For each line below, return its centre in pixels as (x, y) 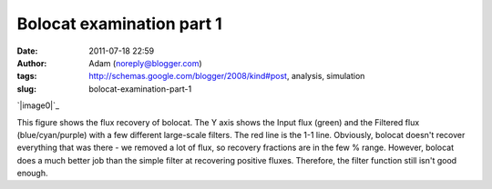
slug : (26, 89)
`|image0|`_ (38, 105)
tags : (27, 76)
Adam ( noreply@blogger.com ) (145, 63)
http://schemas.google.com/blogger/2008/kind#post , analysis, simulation (227, 76)
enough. (33, 174)
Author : (32, 63)
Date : (27, 51)
